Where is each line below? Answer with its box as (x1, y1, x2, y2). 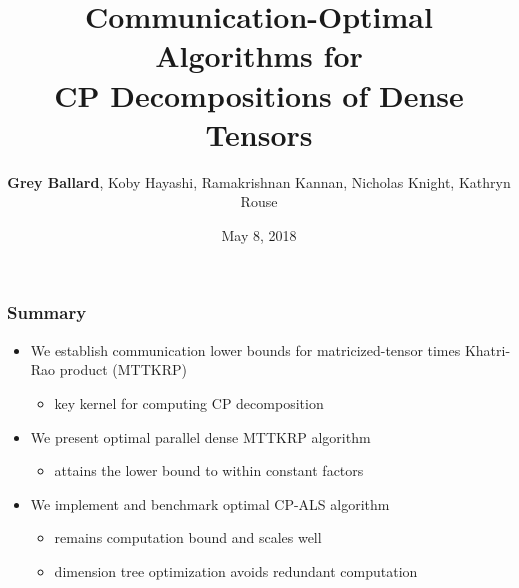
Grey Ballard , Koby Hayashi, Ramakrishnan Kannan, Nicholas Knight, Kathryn (7, 171, 511, 192)
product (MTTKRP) (59, 359, 187, 380)
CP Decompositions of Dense (54, 74, 464, 115)
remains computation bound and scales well (54, 527, 322, 548)
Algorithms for (155, 35, 363, 76)
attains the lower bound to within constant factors (54, 460, 364, 481)
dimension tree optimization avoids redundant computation (54, 560, 418, 581)
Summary (7, 300, 87, 325)
